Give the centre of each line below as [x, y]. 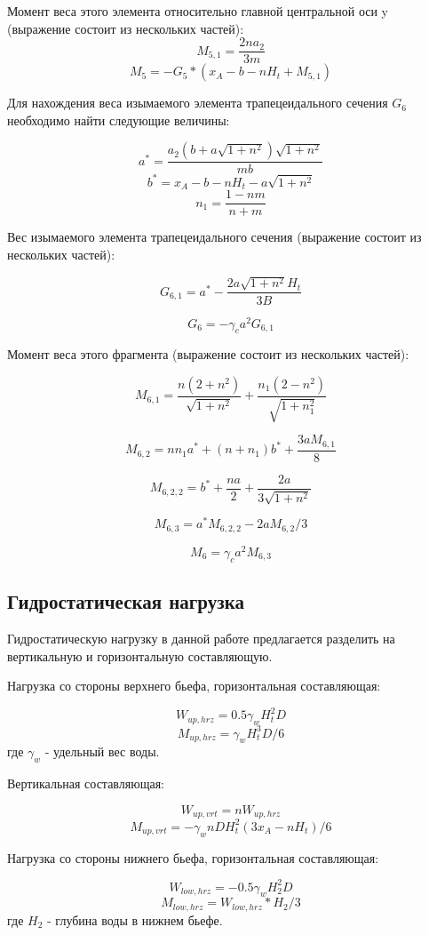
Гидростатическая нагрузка [126, 601]
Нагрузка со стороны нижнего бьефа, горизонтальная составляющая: [193, 857]
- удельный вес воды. [102, 751]
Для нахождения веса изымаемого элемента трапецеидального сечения [198, 103]
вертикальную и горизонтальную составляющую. [140, 655]
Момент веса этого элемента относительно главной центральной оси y [198, 11]
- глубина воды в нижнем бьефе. [135, 919]
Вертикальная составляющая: [86, 783]
